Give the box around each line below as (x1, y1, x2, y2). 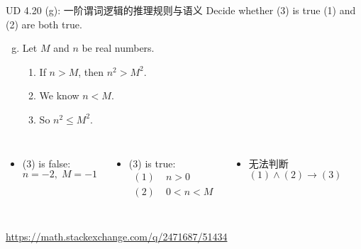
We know (39, 88, 79, 103)
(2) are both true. (6, 16, 82, 31)
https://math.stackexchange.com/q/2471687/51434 (6, 229, 228, 244)
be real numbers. (82, 40, 155, 55)
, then (78, 64, 104, 79)
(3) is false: (22, 155, 71, 170)
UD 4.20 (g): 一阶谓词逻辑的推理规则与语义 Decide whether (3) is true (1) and (6, 3, 356, 17)
